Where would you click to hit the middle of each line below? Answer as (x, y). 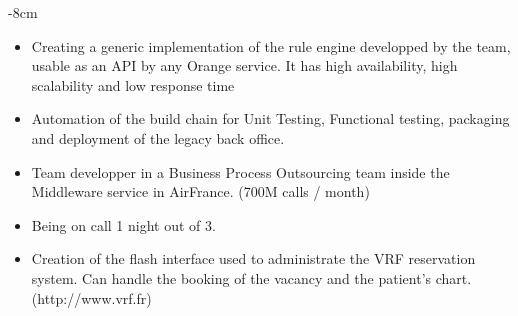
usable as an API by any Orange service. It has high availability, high (244, 65)
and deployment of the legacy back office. (158, 137)
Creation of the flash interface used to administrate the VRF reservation (253, 258)
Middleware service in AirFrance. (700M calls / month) (200, 191)
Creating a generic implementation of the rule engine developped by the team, (271, 45)
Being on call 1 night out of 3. (123, 224)
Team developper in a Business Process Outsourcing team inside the (240, 171)
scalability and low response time (133, 84)
